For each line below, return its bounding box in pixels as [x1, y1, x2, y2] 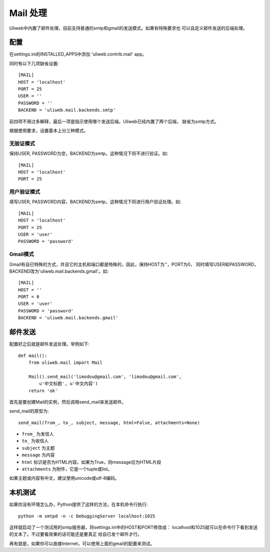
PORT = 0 [18, 294, 39, 300]
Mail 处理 [9, 8, 47, 19]
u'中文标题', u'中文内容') [39, 381, 98, 387]
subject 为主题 [21, 445, 55, 451]
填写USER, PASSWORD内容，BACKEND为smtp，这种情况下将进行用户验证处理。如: [9, 199, 181, 205]
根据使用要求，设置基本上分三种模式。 [9, 127, 88, 133]
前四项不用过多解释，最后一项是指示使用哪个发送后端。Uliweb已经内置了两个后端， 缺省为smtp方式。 [9, 118, 219, 124]
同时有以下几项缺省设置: [9, 60, 59, 66]
